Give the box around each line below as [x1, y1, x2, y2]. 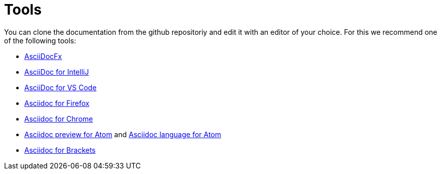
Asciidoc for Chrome [24, 114, 93, 123]
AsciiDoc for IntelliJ [24, 67, 89, 76]
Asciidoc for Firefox [24, 98, 90, 107]
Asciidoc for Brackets [24, 145, 96, 154]
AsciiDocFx [24, 51, 62, 61]
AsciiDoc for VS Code [24, 83, 97, 92]
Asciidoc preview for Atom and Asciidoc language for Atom [24, 130, 221, 139]
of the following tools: [4, 36, 76, 45]
